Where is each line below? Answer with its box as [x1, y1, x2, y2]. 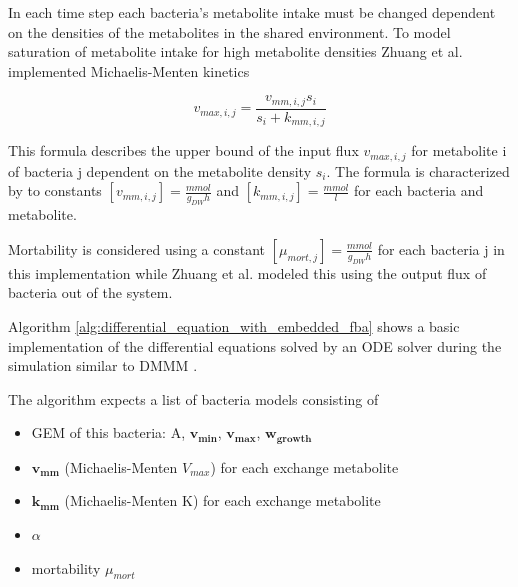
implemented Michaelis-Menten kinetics [8, 60, 250, 81]
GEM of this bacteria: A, [31, 422, 186, 443]
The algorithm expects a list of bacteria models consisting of [8, 388, 379, 409]
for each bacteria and [354, 180, 484, 201]
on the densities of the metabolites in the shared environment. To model [8, 21, 451, 42]
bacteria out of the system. [8, 282, 173, 303]
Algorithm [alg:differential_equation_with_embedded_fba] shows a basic [8, 315, 460, 336]
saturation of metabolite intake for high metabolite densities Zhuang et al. [8, 41, 463, 62]
